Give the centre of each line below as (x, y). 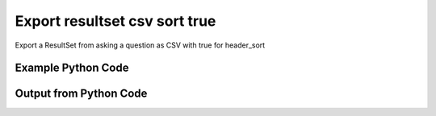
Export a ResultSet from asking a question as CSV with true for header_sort (140, 45)
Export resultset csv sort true (115, 21)
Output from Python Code (81, 94)
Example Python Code (72, 68)
